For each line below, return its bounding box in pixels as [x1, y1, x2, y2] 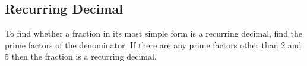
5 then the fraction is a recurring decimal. [5, 50, 157, 62]
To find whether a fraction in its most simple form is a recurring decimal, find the [5, 27, 303, 39]
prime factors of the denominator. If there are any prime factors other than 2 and [5, 38, 302, 51]
